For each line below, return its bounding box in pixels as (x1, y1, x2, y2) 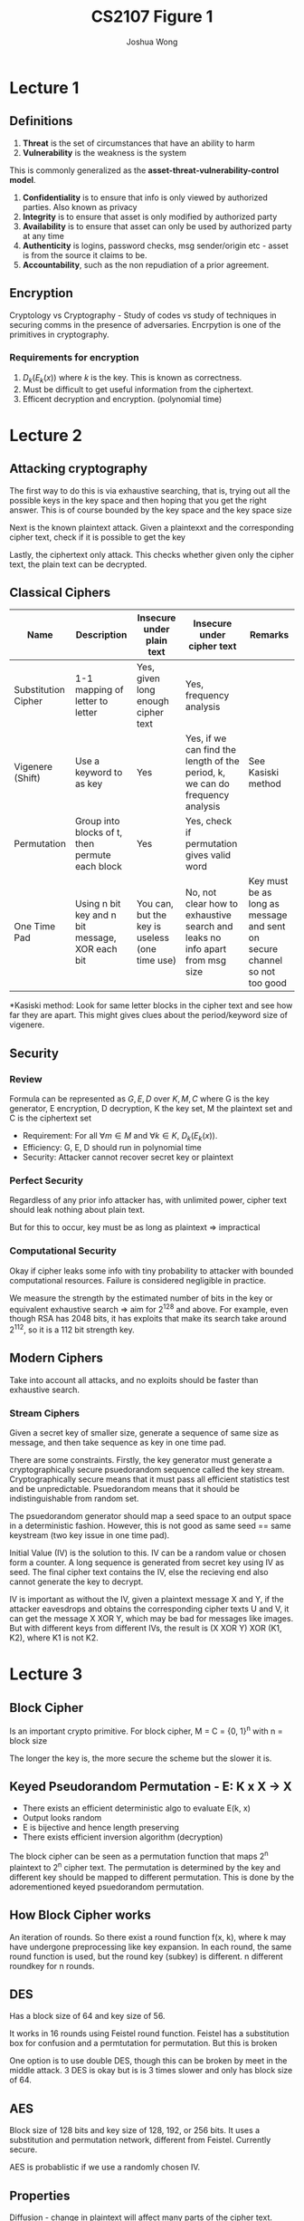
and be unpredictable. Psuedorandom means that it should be (9, 1483, 240, 1494)
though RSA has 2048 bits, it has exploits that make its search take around (9, 1313, 287, 1324)
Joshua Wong (126, 36, 178, 47)
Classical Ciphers (9, 585, 111, 601)
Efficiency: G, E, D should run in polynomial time (22, 1141, 202, 1152)
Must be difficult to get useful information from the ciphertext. (22, 383, 254, 395)
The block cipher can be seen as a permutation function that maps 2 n (9, 1850, 269, 1862)
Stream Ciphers (9, 1407, 80, 1419)
